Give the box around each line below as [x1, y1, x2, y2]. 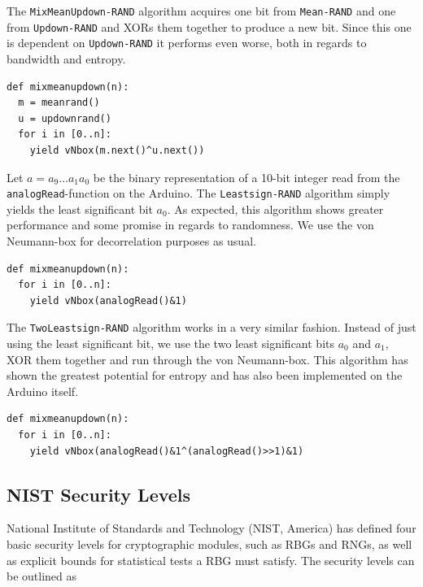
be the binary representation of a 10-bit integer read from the [93, 168, 400, 185]
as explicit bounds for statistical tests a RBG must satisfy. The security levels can [7, 551, 415, 568]
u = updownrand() [18, 112, 111, 124]
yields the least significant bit [7, 200, 153, 217]
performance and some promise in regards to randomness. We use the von [7, 216, 374, 233]
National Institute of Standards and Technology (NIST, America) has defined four [7, 520, 416, 537]
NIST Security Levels [7, 481, 191, 507]
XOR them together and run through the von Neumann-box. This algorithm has [7, 350, 408, 367]
